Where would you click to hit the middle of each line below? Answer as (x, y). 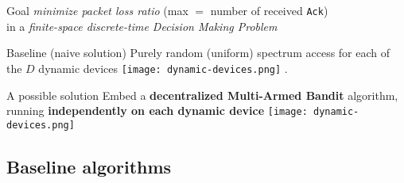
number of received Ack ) (269, 10)
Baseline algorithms (89, 166)
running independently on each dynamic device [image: (157, 111)
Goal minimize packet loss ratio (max (97, 10)
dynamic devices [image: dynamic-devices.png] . (163, 68)
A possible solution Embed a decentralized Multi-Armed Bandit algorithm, (202, 95)
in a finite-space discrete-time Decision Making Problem (142, 26)
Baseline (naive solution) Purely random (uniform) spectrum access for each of (198, 53)
